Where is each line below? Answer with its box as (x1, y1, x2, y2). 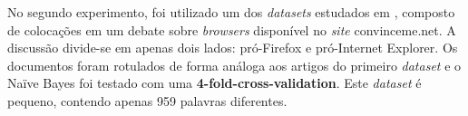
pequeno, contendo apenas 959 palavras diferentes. (7, 91, 288, 110)
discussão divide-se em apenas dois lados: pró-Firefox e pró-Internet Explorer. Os (7, 38, 458, 57)
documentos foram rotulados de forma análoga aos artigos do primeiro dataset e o (7, 55, 462, 74)
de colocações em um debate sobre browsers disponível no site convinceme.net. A (7, 20, 456, 39)
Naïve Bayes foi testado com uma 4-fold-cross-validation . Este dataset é (7, 73, 422, 92)
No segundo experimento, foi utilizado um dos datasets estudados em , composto (7, 3, 455, 21)
